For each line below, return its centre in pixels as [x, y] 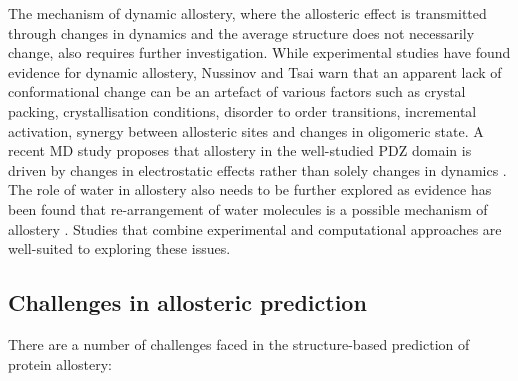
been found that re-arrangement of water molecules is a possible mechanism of [248, 208]
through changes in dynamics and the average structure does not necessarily [241, 32]
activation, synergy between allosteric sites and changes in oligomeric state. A [246, 130]
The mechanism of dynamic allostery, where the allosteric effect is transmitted [247, 13]
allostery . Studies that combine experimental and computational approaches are [255, 228]
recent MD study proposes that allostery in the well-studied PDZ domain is [240, 150]
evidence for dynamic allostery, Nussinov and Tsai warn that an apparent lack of [255, 71]
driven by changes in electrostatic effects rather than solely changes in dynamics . [257, 169]
